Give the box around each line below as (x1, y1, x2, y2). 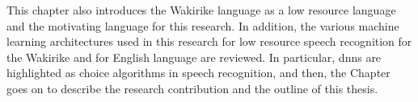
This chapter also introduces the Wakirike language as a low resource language (6, 2, 396, 18)
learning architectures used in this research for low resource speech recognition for (6, 33, 412, 50)
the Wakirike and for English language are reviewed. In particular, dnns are (6, 48, 382, 65)
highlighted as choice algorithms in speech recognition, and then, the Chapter (6, 64, 391, 81)
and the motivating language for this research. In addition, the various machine (6, 17, 399, 34)
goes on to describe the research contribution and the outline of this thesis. (6, 80, 378, 96)
